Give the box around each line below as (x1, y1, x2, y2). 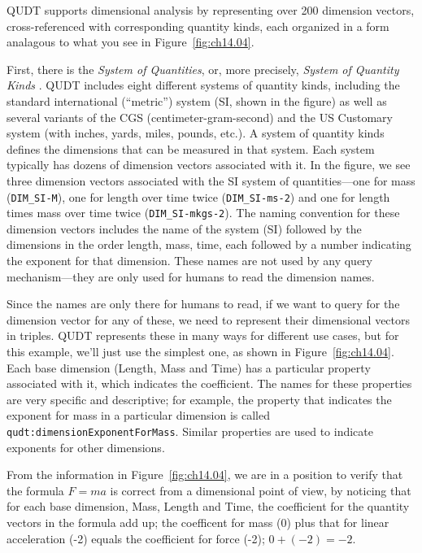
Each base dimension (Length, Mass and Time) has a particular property (7, 359, 371, 376)
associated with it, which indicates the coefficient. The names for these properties (7, 375, 412, 392)
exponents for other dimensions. (7, 438, 165, 455)
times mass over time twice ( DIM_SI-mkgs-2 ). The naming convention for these (7, 204, 400, 221)
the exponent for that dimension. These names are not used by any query (7, 252, 372, 269)
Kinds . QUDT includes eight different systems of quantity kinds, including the (7, 76, 400, 94)
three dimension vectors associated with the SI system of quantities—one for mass (7, 172, 415, 189)
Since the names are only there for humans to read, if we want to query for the (7, 295, 400, 312)
